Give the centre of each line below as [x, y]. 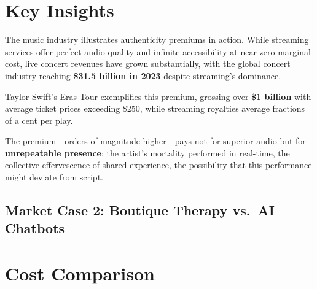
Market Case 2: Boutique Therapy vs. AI [140, 210]
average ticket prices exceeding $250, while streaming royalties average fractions [155, 108]
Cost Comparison [80, 273]
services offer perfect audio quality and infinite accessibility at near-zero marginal [158, 51]
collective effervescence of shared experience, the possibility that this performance [158, 165]
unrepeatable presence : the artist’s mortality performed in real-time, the [147, 152]
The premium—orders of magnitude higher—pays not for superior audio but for [155, 141]
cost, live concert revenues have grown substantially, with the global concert [148, 64]
